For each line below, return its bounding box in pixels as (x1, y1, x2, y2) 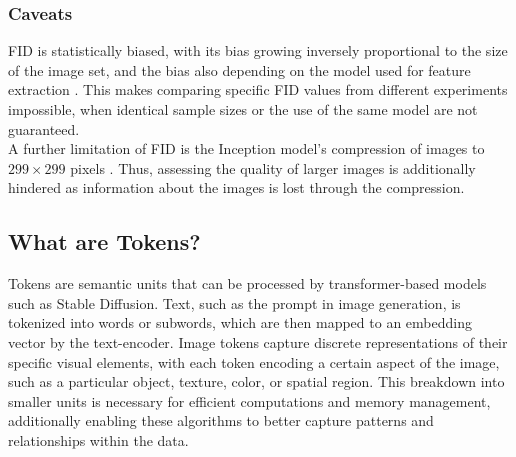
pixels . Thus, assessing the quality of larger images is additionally (70, 157, 476, 178)
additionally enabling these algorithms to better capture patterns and (8, 410, 434, 431)
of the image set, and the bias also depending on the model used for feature (8, 59, 471, 80)
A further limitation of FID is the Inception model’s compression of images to (8, 138, 485, 159)
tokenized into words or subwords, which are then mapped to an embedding (8, 312, 472, 333)
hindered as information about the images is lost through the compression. (8, 177, 465, 198)
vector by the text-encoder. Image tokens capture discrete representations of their (8, 331, 508, 352)
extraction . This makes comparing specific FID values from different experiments (8, 79, 508, 100)
